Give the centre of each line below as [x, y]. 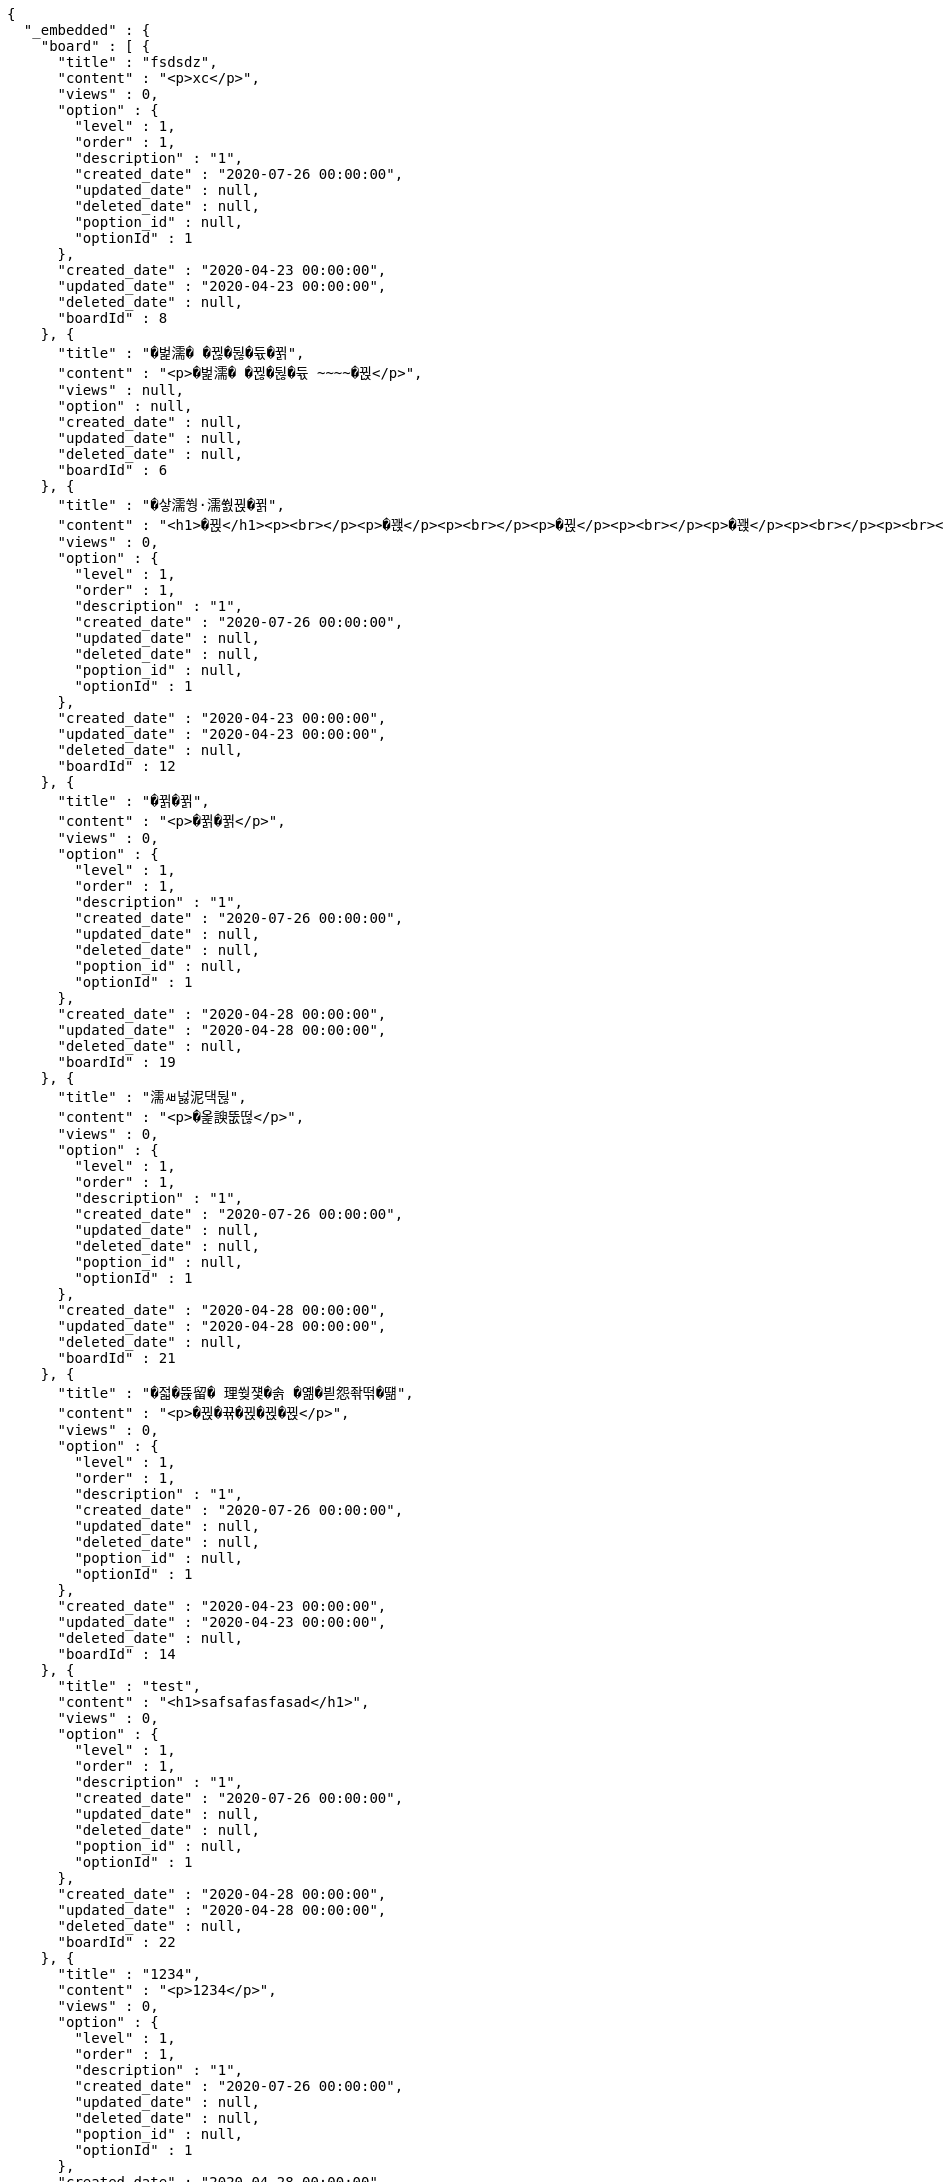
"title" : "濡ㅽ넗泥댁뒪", [152, 1097]
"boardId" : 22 [116, 1942]
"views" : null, [121, 390]
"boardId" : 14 [116, 1654]
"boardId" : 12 [116, 766]
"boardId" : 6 [112, 470]
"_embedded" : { [87, 30]
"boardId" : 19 [116, 1062]
